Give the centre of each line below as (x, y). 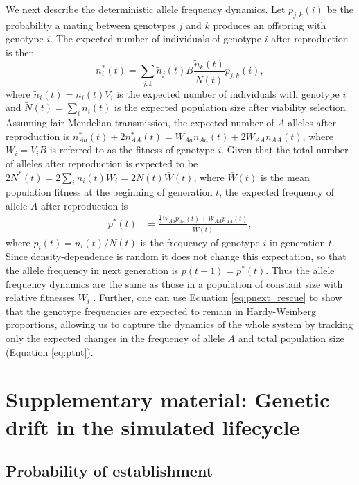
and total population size (291, 338)
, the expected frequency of (277, 192)
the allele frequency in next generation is (92, 270)
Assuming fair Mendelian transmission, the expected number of (140, 122)
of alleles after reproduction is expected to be (102, 163)
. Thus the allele (300, 270)
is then (20, 52)
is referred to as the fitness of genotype (132, 150)
